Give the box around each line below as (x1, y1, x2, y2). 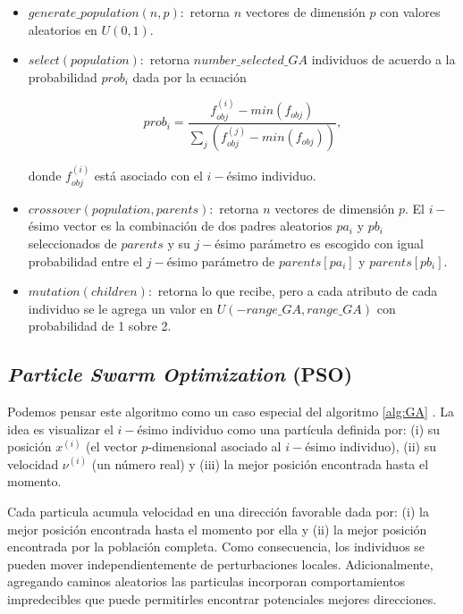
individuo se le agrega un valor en (28, 299, 214, 317)
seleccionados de (28, 233, 117, 252)
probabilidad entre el (28, 251, 143, 270)
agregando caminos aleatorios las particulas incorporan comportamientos (7, 572, 406, 591)
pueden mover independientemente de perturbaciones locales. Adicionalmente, (7, 554, 434, 573)
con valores (380, 3, 441, 21)
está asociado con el (94, 166, 203, 185)
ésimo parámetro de (166, 251, 275, 270)
